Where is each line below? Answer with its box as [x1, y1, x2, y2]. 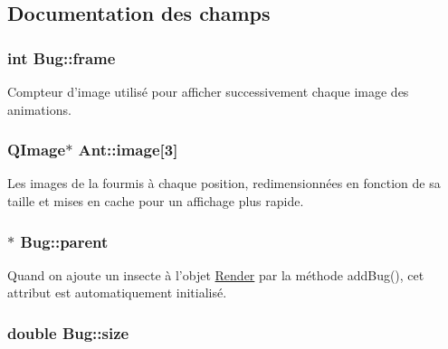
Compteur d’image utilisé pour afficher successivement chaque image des [7, 82, 409, 100]
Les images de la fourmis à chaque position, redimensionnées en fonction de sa [7, 174, 441, 193]
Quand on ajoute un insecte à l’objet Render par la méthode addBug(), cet [7, 265, 424, 284]
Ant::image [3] [78, 138, 178, 161]
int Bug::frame [7, 46, 116, 69]
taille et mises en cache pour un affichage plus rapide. [7, 192, 304, 210]
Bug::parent [20, 230, 109, 252]
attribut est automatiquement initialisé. [7, 283, 227, 302]
